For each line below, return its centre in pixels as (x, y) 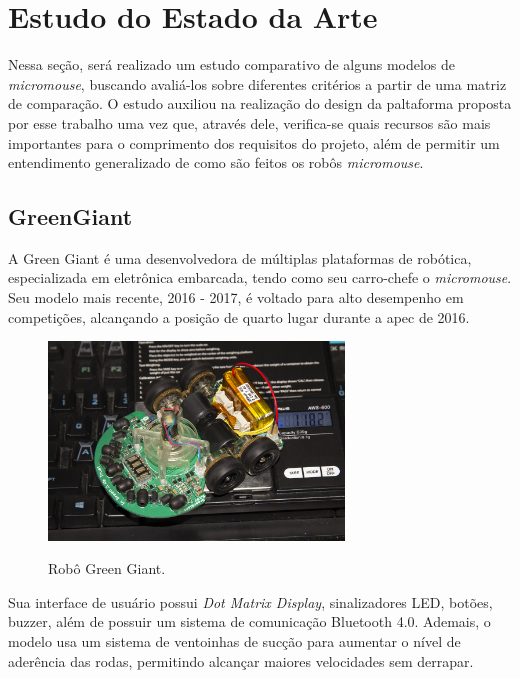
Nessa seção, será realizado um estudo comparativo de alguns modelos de (232, 64)
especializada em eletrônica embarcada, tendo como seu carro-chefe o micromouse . (260, 277)
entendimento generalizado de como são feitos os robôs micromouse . (216, 162)
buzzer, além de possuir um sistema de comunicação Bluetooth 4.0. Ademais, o (249, 621)
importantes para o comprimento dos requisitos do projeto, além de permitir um (254, 142)
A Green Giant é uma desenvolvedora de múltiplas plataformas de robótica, (240, 257)
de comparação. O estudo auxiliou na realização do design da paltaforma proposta (260, 103)
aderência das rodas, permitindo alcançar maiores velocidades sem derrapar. (241, 660)
